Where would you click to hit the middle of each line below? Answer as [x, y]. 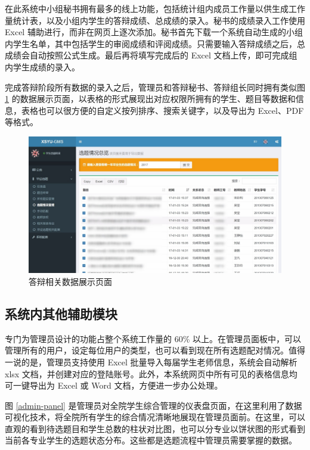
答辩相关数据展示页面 [70, 281]
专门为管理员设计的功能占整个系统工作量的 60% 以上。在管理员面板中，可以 [153, 338]
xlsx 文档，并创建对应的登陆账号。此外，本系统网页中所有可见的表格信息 [147, 373]
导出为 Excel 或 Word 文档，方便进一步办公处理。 [126, 385]
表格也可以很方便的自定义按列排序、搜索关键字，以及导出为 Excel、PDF [162, 110]
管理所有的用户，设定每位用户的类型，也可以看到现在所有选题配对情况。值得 [155, 350]
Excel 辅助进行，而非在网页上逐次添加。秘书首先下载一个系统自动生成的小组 [154, 32]
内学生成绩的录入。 [42, 66]
